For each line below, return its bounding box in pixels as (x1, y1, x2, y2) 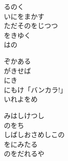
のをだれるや (4, 148, 44, 159)
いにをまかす (4, 11, 44, 21)
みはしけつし (4, 110, 44, 120)
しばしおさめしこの (4, 129, 65, 140)
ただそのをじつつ (4, 20, 58, 31)
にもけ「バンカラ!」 (4, 84, 67, 94)
